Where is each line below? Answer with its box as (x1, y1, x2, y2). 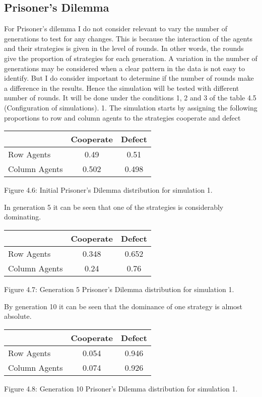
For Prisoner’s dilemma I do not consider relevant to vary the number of (4, 23, 228, 34)
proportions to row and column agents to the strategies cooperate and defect (4, 112, 241, 123)
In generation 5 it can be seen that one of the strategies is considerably (4, 201, 224, 212)
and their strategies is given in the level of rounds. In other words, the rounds (4, 43, 244, 53)
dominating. (4, 211, 41, 222)
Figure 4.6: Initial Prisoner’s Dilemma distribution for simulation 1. (4, 185, 213, 195)
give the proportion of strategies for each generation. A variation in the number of (4, 52, 257, 63)
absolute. (4, 311, 32, 321)
